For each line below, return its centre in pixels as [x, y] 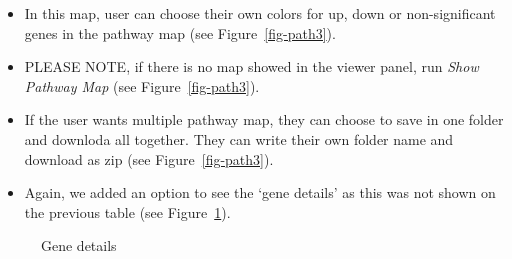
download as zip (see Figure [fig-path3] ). [149, 158]
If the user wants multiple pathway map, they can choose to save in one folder [264, 119]
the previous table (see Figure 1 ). [127, 211]
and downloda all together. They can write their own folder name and [239, 138]
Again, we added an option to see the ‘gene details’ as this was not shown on [260, 192]
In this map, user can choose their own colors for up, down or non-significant [260, 13]
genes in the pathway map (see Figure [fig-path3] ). [180, 32]
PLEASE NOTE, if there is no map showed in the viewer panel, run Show [251, 66]
